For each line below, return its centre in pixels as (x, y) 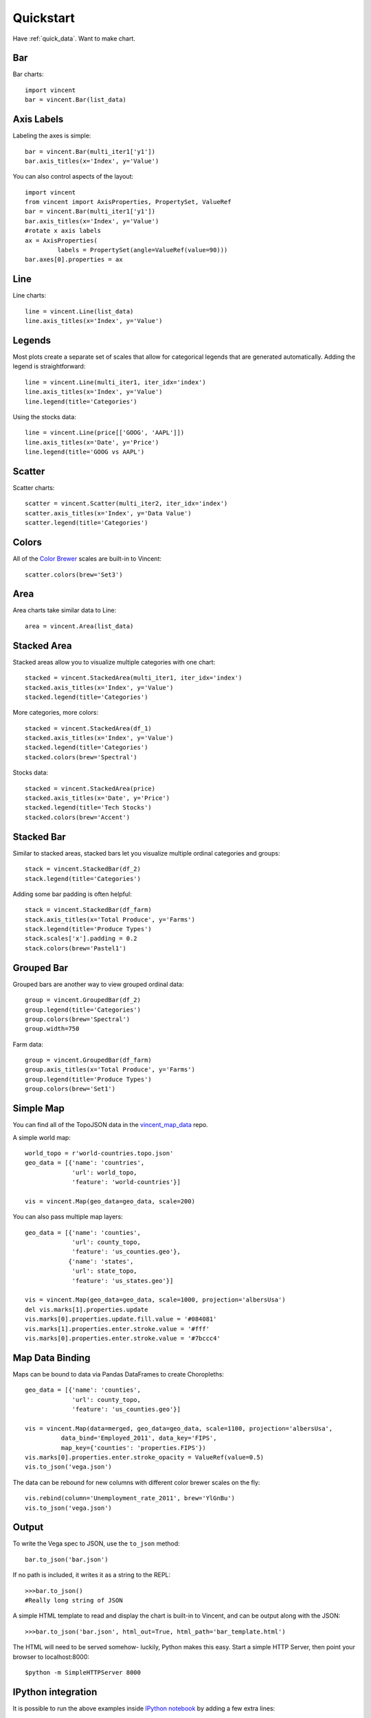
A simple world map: (42, 1137)
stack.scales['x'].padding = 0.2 (81, 939)
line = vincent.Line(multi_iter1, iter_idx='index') (115, 382)
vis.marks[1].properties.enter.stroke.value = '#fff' (117, 1329)
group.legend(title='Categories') (83, 1009)
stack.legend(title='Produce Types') (89, 929)
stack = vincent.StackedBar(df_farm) (89, 910)
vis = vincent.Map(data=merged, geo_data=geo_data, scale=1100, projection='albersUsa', (179, 1428)
